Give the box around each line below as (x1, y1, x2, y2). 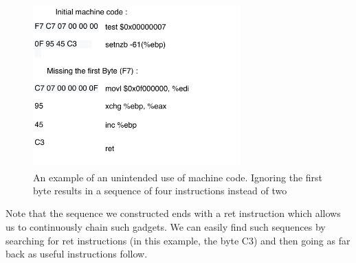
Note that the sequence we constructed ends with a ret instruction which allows (5, 206, 341, 220)
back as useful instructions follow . (5, 247, 148, 261)
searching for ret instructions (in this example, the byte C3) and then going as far (5, 233, 351, 247)
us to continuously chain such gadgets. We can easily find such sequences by (5, 220, 326, 234)
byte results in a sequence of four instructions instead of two (33, 183, 287, 197)
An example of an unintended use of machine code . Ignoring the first (33, 170, 323, 184)
